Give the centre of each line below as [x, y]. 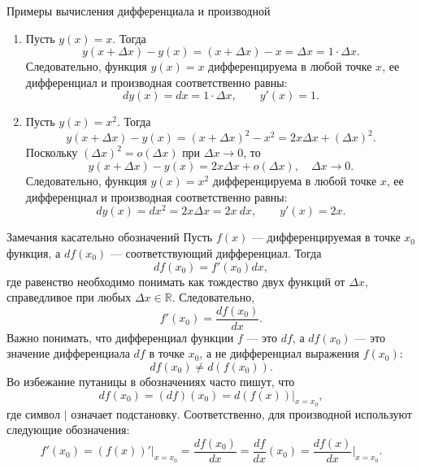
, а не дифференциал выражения [280, 353]
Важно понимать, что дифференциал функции [120, 337]
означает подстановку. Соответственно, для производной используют [241, 413]
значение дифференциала [68, 353]
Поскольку [52, 152]
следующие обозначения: [68, 430]
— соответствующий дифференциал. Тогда [216, 252]
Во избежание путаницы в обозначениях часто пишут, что [151, 381]
